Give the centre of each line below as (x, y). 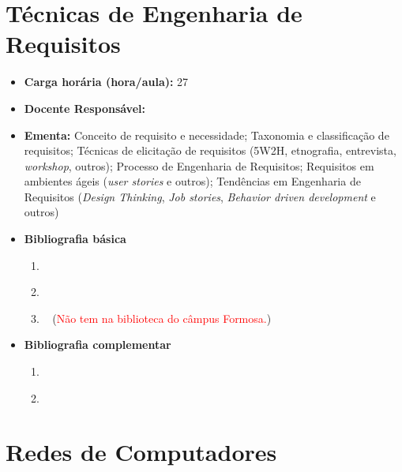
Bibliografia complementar (98, 345)
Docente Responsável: (85, 108)
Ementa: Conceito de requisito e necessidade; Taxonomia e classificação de (207, 135)
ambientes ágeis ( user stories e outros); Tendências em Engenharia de (192, 181)
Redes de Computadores (141, 452)
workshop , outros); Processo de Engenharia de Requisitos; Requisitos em (199, 165)
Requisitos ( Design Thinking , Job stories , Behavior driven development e (200, 196)
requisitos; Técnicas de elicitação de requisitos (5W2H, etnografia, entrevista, (210, 150)
